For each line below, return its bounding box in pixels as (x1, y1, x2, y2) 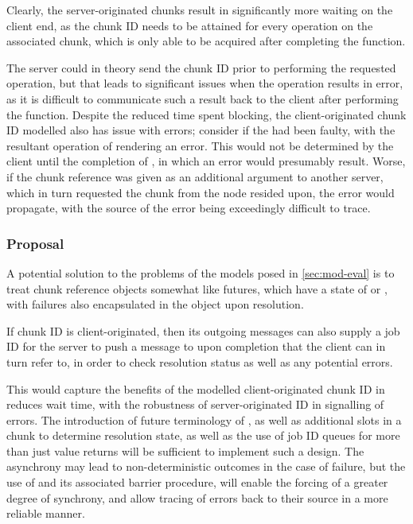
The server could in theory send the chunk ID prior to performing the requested (6, 59, 396, 76)
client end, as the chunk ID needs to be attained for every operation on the (6, 17, 373, 33)
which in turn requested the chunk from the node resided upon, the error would (6, 184, 395, 200)
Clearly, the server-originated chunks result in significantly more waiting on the (6, 2, 393, 17)
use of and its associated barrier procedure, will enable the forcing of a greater (6, 474, 388, 491)
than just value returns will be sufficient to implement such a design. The (6, 442, 364, 459)
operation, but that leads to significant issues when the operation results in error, (6, 75, 403, 91)
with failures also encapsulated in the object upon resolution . (6, 296, 304, 312)
